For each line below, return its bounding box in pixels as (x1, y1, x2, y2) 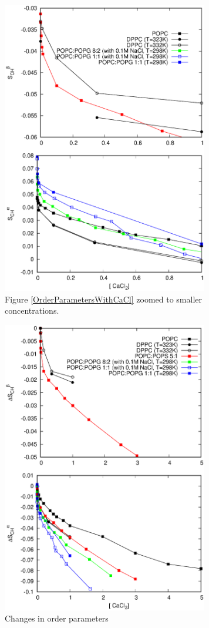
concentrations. (5, 304, 59, 317)
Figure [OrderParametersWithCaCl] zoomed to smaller (5, 293, 203, 305)
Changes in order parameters (5, 612, 109, 624)
